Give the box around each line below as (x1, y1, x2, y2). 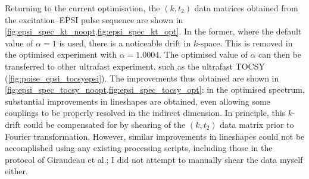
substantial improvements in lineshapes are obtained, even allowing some (5, 95, 270, 107)
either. (5, 165, 28, 177)
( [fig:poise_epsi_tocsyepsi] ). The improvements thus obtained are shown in (5, 71, 279, 84)
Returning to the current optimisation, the (5, 2, 160, 14)
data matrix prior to (220, 118, 294, 130)
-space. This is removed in (198, 36, 293, 49)
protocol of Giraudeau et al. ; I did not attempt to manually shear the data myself (5, 153, 303, 165)
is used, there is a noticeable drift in (59, 36, 191, 49)
